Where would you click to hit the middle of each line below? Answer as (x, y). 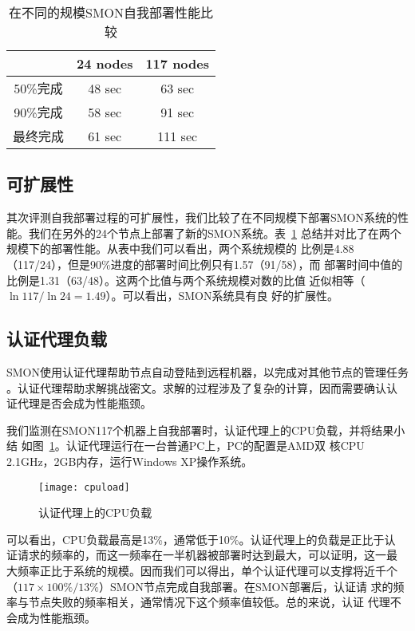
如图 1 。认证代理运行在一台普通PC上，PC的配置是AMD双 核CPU (193, 446)
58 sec (105, 112)
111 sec (178, 136)
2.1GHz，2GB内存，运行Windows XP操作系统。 (130, 461)
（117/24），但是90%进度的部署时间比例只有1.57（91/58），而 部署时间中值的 (205, 264)
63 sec (178, 88)
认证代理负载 (57, 339)
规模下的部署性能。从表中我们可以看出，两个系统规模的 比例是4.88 (180, 248)
